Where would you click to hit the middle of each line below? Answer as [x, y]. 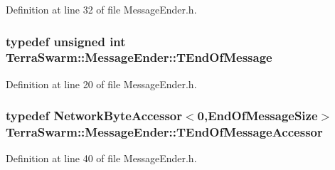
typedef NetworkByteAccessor [94, 116]
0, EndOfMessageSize [257, 116]
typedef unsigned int [66, 41]
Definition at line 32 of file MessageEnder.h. [101, 9]
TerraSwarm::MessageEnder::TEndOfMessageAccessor [164, 132]
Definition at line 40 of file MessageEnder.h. [101, 158]
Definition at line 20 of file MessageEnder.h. [101, 84]
